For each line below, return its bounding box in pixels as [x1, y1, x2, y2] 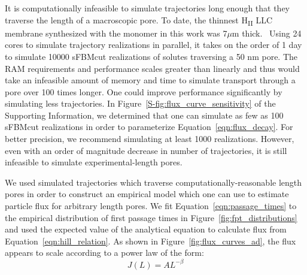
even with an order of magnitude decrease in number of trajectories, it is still [5, 144, 287, 156]
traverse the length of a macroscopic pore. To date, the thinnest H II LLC [5, 13, 273, 28]
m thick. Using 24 [232, 26, 302, 39]
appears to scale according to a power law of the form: [5, 246, 204, 259]
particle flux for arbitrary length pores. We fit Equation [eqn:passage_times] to [5, 200, 297, 212]
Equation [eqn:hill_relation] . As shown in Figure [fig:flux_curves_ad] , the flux [5, 234, 296, 247]
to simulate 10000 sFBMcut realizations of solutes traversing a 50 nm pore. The [5, 50, 298, 62]
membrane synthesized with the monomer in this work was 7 [5, 26, 227, 39]
